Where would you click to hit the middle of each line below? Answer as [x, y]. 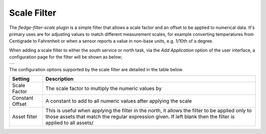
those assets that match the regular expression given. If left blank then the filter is [140, 116]
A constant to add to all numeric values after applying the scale [119, 101]
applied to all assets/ [69, 123]
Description [60, 79]
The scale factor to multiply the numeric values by [104, 88]
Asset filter [25, 116]
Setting [21, 79]
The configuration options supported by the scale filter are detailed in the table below [96, 69]
